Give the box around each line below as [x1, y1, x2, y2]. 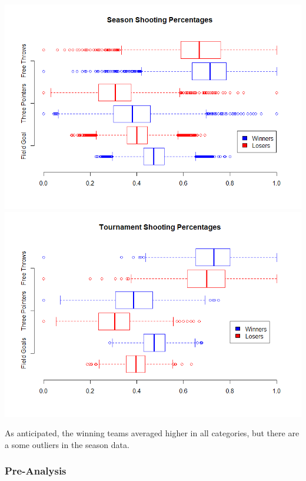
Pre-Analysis [5, 463, 66, 478]
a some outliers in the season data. [5, 438, 129, 450]
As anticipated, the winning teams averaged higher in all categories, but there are [5, 427, 300, 439]
